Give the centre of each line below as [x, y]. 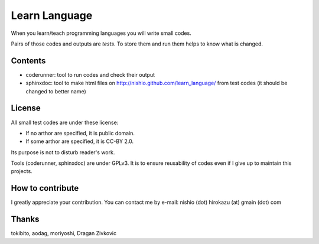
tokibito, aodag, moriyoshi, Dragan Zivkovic [64, 233]
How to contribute [45, 188]
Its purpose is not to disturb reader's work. [63, 152]
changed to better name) [56, 91]
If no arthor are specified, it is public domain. [80, 133]
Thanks [25, 219]
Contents [28, 61]
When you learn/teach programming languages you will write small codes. [101, 33]
